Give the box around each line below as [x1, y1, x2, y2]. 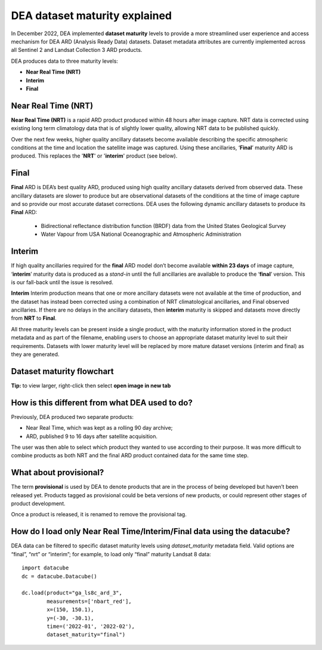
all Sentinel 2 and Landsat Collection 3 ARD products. [11, 47, 143, 54]
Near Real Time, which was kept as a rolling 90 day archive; [26, 424, 173, 432]
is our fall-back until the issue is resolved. [11, 278, 113, 286]
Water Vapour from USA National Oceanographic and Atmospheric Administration [41, 230, 241, 238]
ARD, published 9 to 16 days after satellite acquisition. [26, 433, 158, 440]
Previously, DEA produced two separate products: [11, 413, 134, 420]
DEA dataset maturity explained [11, 9, 172, 22]
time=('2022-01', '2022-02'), [47, 623, 135, 630]
